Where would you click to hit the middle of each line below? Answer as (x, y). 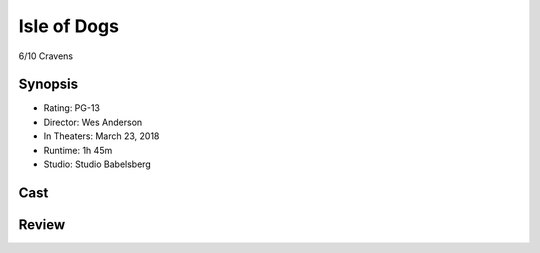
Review (42, 224)
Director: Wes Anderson (93, 122)
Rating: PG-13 (71, 108)
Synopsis (48, 84)
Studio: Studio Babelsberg (97, 164)
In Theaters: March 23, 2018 (101, 136)
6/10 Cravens (46, 56)
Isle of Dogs (69, 26)
